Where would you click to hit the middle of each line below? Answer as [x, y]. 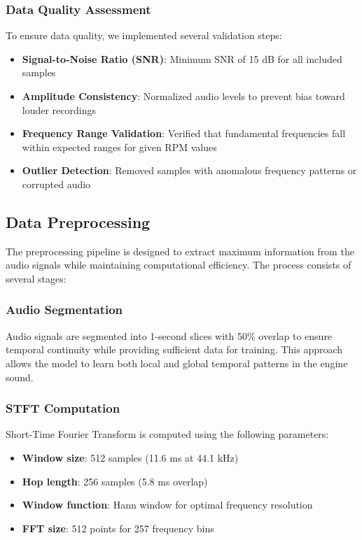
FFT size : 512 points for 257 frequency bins [118, 528]
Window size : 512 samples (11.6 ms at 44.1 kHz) [130, 457]
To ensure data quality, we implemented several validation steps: [144, 35]
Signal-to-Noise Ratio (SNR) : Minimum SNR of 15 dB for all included [182, 58]
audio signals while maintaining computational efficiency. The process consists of [179, 265]
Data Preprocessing [78, 221]
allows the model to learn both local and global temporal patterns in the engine [177, 363]
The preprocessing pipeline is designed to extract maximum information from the [180, 251]
